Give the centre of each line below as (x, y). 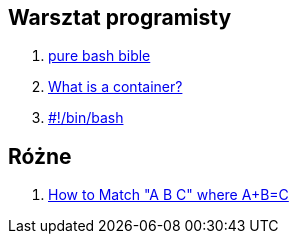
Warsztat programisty (120, 17)
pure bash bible (99, 56)
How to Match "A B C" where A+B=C (168, 195)
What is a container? (115, 87)
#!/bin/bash (86, 118)
